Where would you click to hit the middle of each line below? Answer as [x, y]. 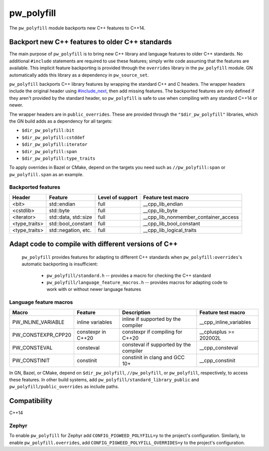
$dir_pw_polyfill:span [49, 151]
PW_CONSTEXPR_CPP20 [42, 335]
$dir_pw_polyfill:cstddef [53, 137]
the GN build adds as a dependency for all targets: [61, 121]
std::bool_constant [71, 224]
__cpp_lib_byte [160, 211]
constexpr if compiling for [152, 332]
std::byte [59, 211]
